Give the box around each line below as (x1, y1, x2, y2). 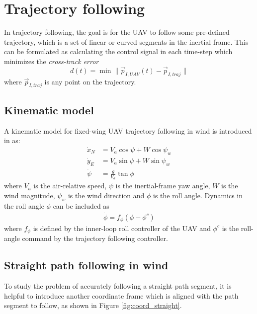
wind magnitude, (4, 190, 55, 200)
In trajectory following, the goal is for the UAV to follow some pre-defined (4, 27, 230, 37)
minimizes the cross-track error (4, 56, 99, 66)
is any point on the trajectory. (44, 76, 136, 86)
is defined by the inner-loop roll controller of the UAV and (33, 223, 211, 233)
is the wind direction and (68, 190, 145, 200)
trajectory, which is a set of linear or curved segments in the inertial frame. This (4, 36, 249, 47)
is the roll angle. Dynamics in (153, 190, 243, 200)
